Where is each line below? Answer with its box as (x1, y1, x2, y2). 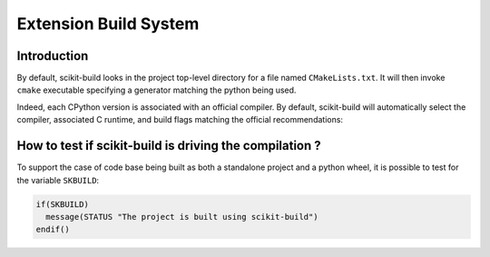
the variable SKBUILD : (16, 174, 100, 185)
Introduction (16, 48, 89, 64)
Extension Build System (16, 14, 200, 34)
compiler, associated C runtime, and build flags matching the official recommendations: (16, 114, 344, 125)
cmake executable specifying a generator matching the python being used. (16, 84, 297, 95)
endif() (35, 224, 70, 235)
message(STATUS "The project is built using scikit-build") (45, 212, 318, 222)
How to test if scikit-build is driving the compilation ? (16, 138, 321, 153)
